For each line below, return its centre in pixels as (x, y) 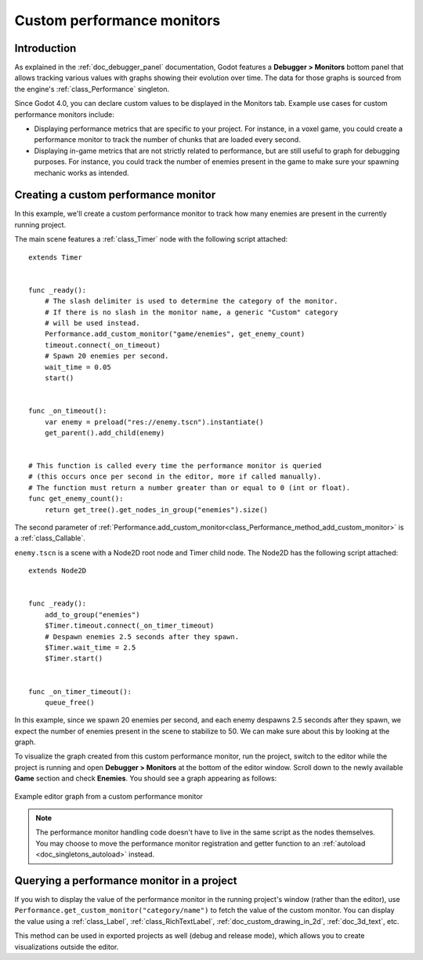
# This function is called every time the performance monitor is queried (175, 466)
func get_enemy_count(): (76, 499)
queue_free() (69, 702)
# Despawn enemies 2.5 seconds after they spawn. (141, 636)
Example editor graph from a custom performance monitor (109, 796)
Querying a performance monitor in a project (126, 881)
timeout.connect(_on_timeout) (102, 345)
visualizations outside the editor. (67, 947)
